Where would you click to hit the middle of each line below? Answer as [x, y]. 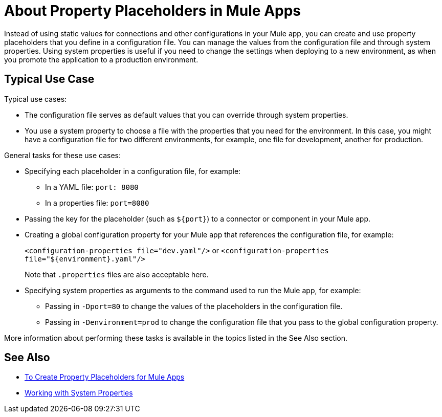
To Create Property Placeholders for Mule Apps [105, 377]
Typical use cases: [36, 99]
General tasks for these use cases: [63, 155]
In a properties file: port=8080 [97, 203]
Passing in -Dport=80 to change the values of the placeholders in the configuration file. [194, 306]
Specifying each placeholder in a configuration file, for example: [133, 171]
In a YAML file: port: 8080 [92, 187]
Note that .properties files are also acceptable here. [117, 274]
